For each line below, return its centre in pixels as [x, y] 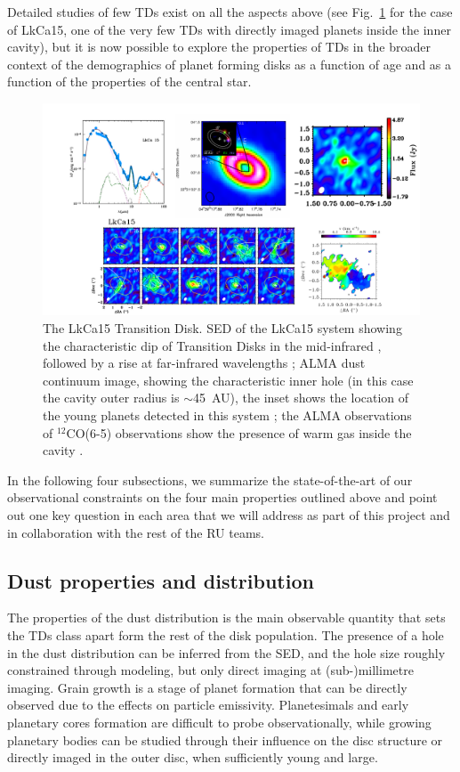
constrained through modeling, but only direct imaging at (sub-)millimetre [210, 670]
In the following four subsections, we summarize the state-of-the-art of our [210, 479]
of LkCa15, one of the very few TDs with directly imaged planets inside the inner [229, 29]
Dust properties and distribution [161, 580]
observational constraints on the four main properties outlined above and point [222, 497]
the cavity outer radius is [111, 398]
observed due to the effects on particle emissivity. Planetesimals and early [208, 705]
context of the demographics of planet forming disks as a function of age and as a [230, 64]
